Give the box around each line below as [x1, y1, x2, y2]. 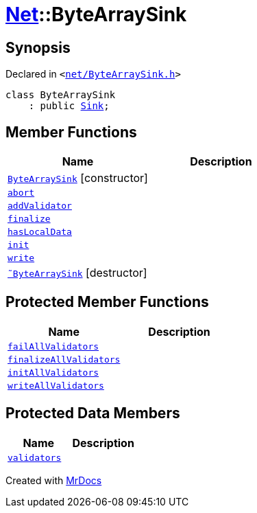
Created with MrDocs [5, 474, 102, 486]
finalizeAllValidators [8, 354, 121, 365]
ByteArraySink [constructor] [8, 171, 148, 185]
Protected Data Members [5, 404, 180, 422]
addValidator [8, 201, 72, 212]
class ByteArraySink [5, 89, 116, 101]
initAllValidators [8, 367, 99, 378]
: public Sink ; [28, 100, 110, 112]
